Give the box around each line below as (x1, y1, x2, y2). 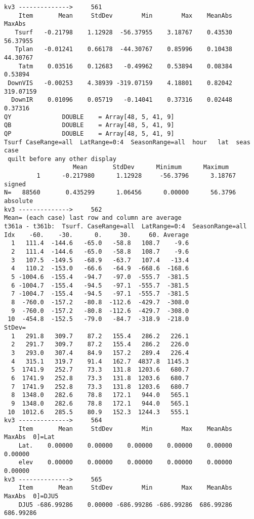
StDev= (4, 324, 26, 331)
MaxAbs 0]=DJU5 (4, 493, 59, 500)
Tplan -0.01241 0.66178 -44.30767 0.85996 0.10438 (15, 46, 233, 53)
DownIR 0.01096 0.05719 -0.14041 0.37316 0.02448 (11, 96, 233, 104)
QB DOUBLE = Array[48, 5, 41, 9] (4, 122, 175, 129)
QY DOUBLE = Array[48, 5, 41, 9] (4, 113, 175, 121)
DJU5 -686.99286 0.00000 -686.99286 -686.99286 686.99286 (18, 501, 233, 508)
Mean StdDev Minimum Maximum (73, 164, 229, 171)
